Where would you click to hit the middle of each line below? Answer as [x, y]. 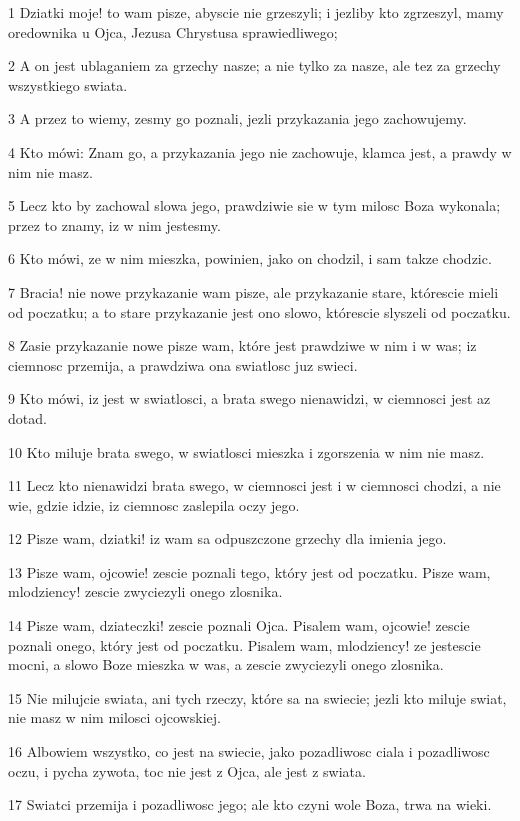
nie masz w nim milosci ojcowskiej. [114, 717]
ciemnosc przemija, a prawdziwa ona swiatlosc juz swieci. [183, 364]
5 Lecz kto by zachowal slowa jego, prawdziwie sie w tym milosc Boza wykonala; [254, 205]
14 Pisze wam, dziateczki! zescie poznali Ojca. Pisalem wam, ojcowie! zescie [239, 625]
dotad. [27, 417]
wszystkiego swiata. [68, 84]
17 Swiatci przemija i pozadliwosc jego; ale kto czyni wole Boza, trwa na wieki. [250, 804]
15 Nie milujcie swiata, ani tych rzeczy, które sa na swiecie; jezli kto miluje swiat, [257, 697]
